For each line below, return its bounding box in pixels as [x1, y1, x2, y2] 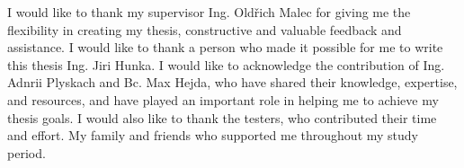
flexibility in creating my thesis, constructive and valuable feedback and [7, 20, 402, 39]
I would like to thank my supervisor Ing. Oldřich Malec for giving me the [7, 3, 411, 21]
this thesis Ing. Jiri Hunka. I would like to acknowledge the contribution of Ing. [7, 55, 445, 74]
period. [7, 143, 46, 162]
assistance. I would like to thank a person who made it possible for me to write [7, 38, 443, 57]
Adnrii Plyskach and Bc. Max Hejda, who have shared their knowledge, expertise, [7, 73, 458, 92]
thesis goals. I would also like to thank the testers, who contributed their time [7, 108, 437, 127]
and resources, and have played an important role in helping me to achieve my [7, 90, 439, 109]
